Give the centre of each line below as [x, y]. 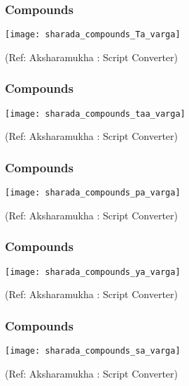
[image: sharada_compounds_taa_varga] [95, 114]
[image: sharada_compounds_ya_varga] [93, 272]
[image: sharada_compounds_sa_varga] [93, 351]
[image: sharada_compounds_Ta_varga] [93, 35]
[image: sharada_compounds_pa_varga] [93, 193]
